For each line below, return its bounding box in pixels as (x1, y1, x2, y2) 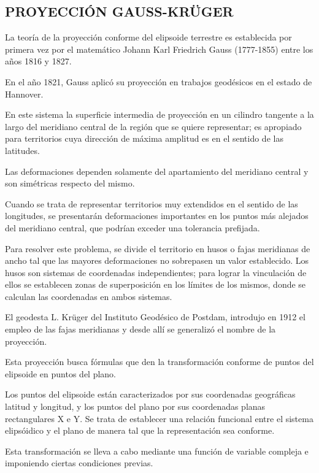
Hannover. (5, 87, 44, 100)
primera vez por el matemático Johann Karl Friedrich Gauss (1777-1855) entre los (5, 42, 313, 55)
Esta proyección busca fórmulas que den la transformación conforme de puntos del (5, 355, 314, 368)
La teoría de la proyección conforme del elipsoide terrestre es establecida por (5, 31, 292, 44)
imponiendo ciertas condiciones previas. (5, 456, 153, 469)
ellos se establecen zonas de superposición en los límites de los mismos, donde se (5, 278, 306, 291)
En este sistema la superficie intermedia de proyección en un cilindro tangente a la (5, 108, 314, 121)
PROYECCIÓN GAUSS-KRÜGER (5, 2, 234, 21)
